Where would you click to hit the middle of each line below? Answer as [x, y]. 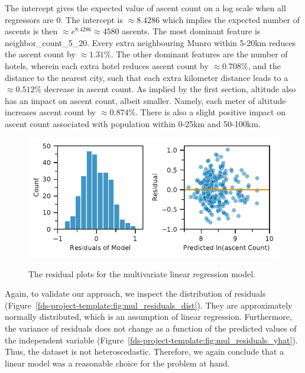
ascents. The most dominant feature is [191, 31]
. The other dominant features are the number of [199, 54]
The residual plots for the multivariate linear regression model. [142, 273]
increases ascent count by [51, 112]
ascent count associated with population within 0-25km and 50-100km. [133, 123]
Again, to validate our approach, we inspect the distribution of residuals [135, 293]
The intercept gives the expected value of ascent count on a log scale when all [145, 8]
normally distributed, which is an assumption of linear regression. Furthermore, [148, 317]
